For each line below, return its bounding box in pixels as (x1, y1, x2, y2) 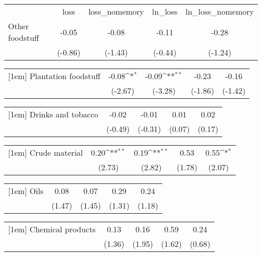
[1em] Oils (8, 185, 44, 197)
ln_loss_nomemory (185, 6, 254, 17)
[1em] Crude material (8, 147, 83, 158)
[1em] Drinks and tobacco (8, 108, 99, 120)
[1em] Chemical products (8, 223, 96, 235)
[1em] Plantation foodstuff (8, 70, 101, 82)
